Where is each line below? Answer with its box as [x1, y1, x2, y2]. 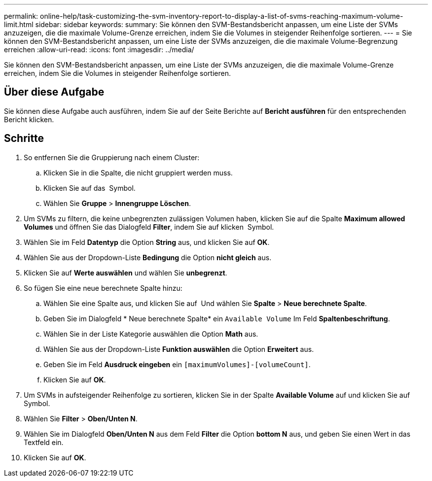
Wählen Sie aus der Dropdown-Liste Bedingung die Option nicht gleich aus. [24, 253, 272, 262]
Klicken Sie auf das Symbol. [43, 183, 136, 192]
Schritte [4, 132, 44, 145]
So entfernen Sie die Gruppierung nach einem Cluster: [24, 153, 200, 162]
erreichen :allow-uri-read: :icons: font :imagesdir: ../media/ [4, 45, 194, 54]
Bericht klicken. [4, 115, 54, 124]
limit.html [4, 20, 34, 29]
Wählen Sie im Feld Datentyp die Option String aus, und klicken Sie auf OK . [24, 238, 270, 246]
